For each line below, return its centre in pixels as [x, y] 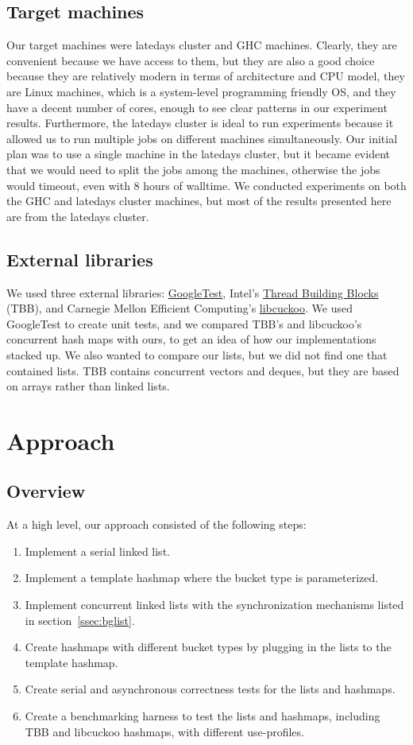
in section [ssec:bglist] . [80, 620]
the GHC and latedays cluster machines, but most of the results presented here [199, 201]
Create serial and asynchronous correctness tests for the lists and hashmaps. [210, 689]
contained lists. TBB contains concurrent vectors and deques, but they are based [203, 370]
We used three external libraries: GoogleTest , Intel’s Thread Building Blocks [193, 292]
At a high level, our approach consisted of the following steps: [156, 524]
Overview [46, 491]
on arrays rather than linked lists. [88, 386]
